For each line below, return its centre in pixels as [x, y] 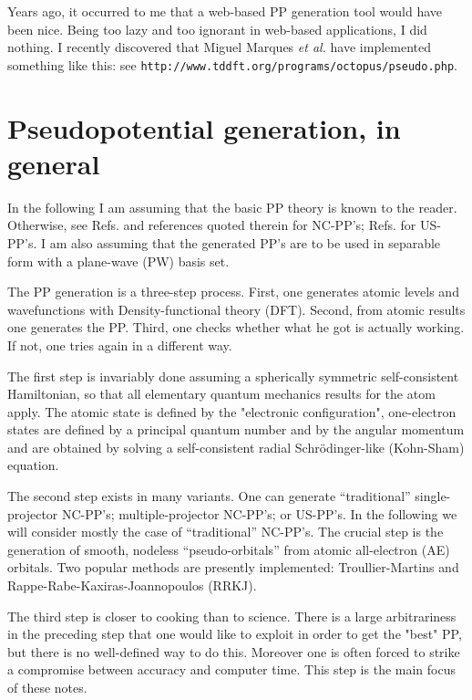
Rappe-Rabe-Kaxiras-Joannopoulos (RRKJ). [132, 585]
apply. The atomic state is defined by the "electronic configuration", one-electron [232, 411]
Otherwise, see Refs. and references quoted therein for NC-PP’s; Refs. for [212, 225]
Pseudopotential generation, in [204, 127]
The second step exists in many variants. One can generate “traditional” [209, 496]
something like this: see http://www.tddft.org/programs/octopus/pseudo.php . [232, 64]
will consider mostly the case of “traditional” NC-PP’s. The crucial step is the [226, 532]
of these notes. [47, 687]
